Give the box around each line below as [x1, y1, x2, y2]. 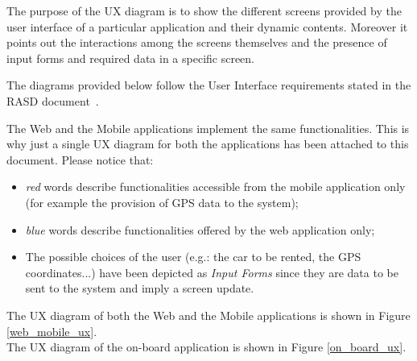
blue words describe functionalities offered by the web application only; [25, 221, 375, 238]
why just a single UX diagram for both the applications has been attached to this [6, 135, 409, 152]
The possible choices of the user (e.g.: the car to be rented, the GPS [25, 248, 361, 265]
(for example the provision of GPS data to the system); [25, 193, 299, 210]
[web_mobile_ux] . [6, 322, 97, 339]
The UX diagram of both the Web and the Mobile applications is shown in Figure [6, 306, 411, 323]
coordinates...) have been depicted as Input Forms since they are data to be [25, 263, 398, 280]
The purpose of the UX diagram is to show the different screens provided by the [6, 2, 402, 19]
